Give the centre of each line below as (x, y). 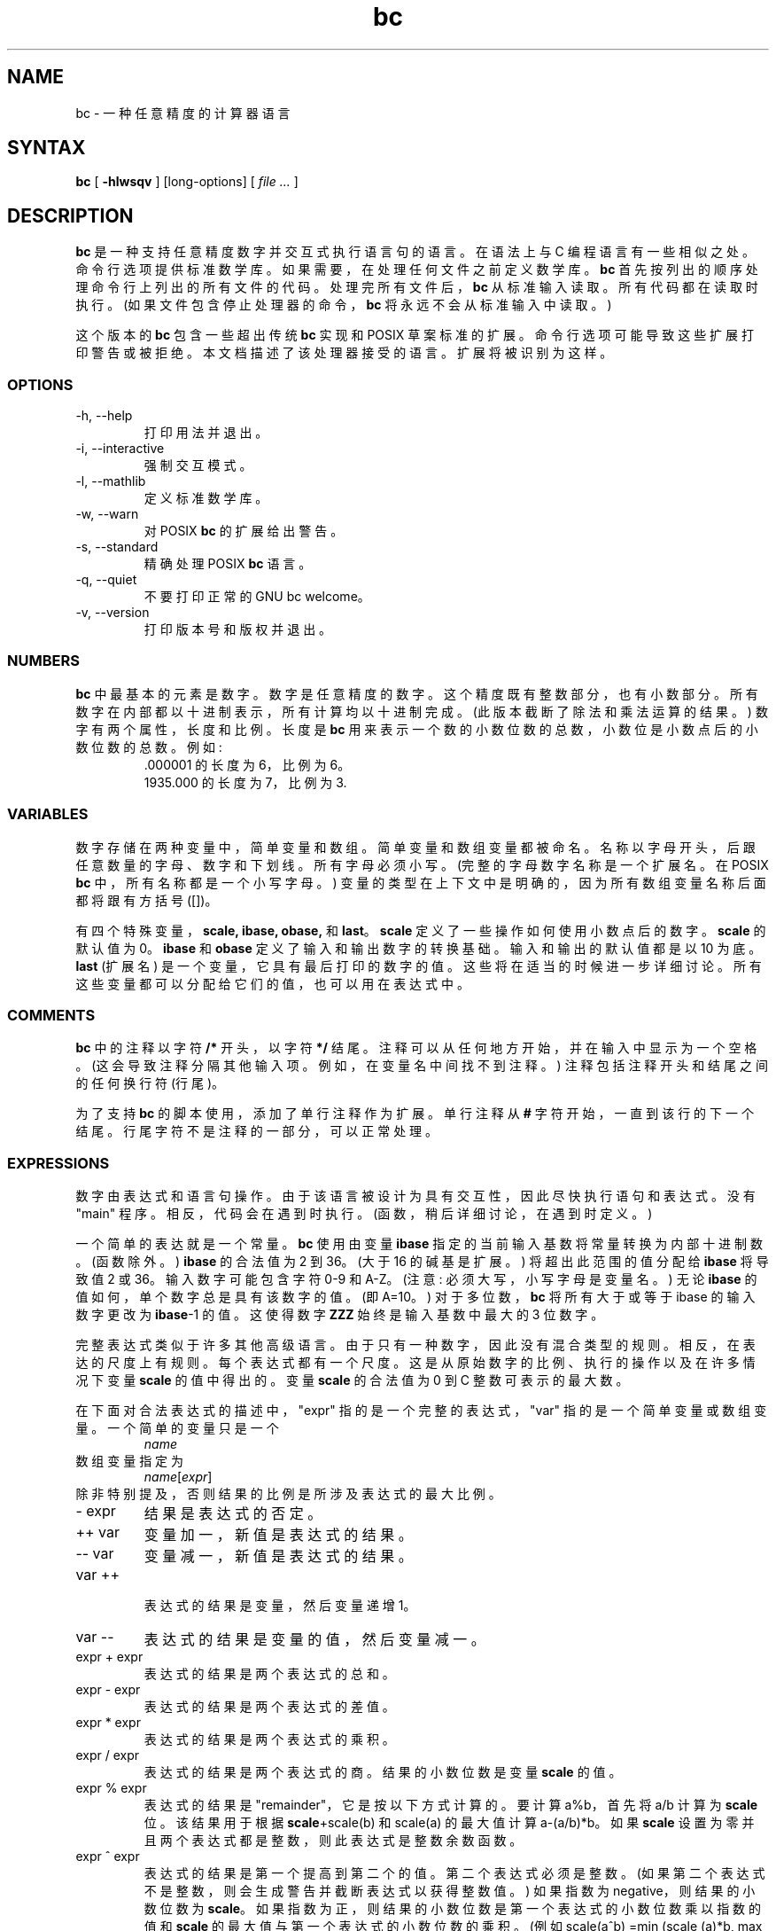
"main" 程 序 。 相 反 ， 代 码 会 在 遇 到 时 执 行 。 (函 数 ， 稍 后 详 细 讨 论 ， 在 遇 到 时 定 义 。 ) (364, 1214)
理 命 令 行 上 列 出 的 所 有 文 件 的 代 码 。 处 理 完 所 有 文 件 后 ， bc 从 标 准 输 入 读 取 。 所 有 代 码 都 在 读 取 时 (417, 287)
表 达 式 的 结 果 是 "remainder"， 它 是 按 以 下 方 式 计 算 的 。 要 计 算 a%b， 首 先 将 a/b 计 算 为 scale (451, 1805)
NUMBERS (43, 661)
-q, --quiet (106, 580)
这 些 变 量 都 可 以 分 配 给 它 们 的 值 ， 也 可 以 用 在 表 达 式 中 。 (272, 983)
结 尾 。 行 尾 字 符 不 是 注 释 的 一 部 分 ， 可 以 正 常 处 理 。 (257, 1131)
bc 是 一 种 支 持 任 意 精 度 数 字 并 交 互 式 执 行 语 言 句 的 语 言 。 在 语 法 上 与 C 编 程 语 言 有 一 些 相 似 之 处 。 (415, 252)
